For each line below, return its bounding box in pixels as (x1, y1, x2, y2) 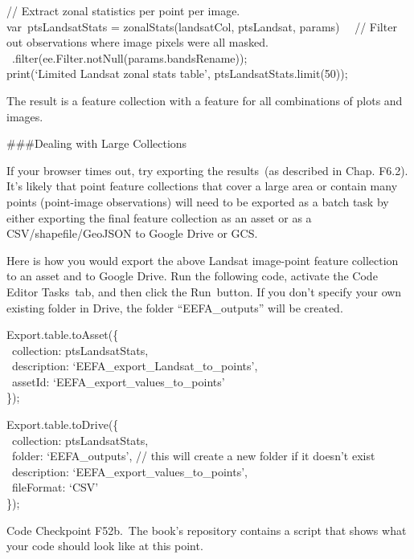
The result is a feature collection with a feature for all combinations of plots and (6, 92, 403, 108)
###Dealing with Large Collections (6, 135, 187, 152)
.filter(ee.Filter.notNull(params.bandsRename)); (11, 49, 248, 66)
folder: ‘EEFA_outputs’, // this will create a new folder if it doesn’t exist (11, 447, 375, 464)
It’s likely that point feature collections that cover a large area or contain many (6, 177, 398, 194)
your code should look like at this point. (6, 537, 203, 554)
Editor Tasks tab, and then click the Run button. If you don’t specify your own (6, 283, 402, 300)
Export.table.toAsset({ (6, 326, 119, 343)
